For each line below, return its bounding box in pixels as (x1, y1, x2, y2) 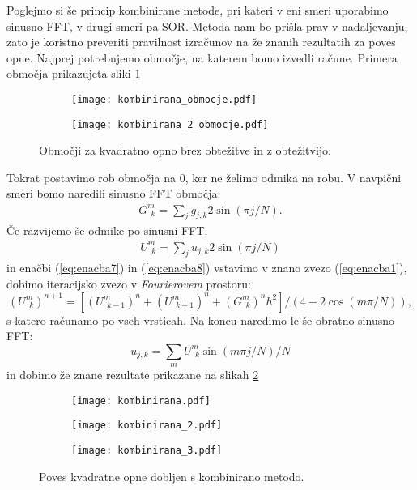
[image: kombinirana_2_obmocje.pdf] (71, 118, 269, 130)
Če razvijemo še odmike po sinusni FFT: (6, 222, 208, 239)
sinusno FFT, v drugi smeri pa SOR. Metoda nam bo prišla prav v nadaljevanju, (6, 17, 408, 34)
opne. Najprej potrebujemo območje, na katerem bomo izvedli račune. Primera (6, 49, 398, 66)
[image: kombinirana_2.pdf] (71, 420, 223, 432)
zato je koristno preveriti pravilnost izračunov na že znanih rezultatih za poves (6, 33, 396, 50)
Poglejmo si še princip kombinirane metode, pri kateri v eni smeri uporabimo (6, 2, 389, 18)
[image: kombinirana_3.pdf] (71, 444, 223, 456)
